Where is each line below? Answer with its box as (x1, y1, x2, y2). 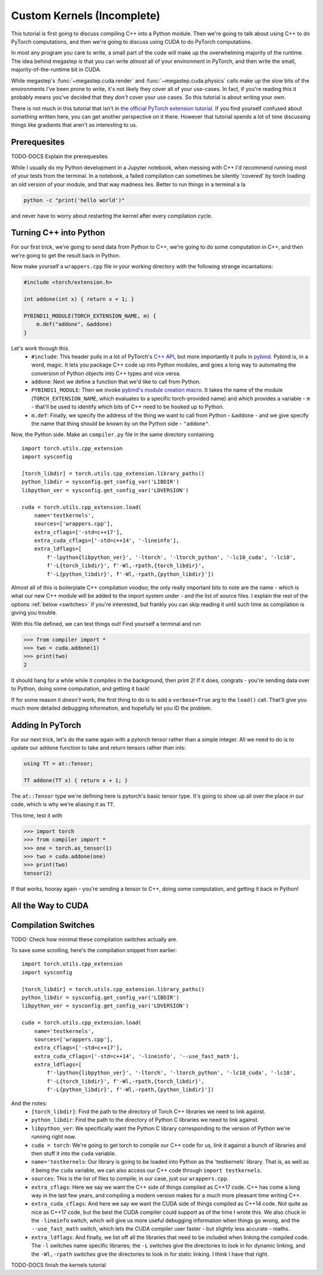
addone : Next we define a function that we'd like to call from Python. (31, 378, 201, 386)
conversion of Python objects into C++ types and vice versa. (31, 370, 181, 377)
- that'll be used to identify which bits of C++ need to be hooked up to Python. (31, 403, 224, 410)
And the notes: (11, 1100, 48, 1107)
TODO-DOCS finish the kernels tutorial (11, 1261, 106, 1269)
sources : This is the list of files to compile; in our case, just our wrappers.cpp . (31, 1175, 229, 1182)
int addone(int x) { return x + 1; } (23, 295, 135, 302)
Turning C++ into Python (11, 228, 105, 238)
